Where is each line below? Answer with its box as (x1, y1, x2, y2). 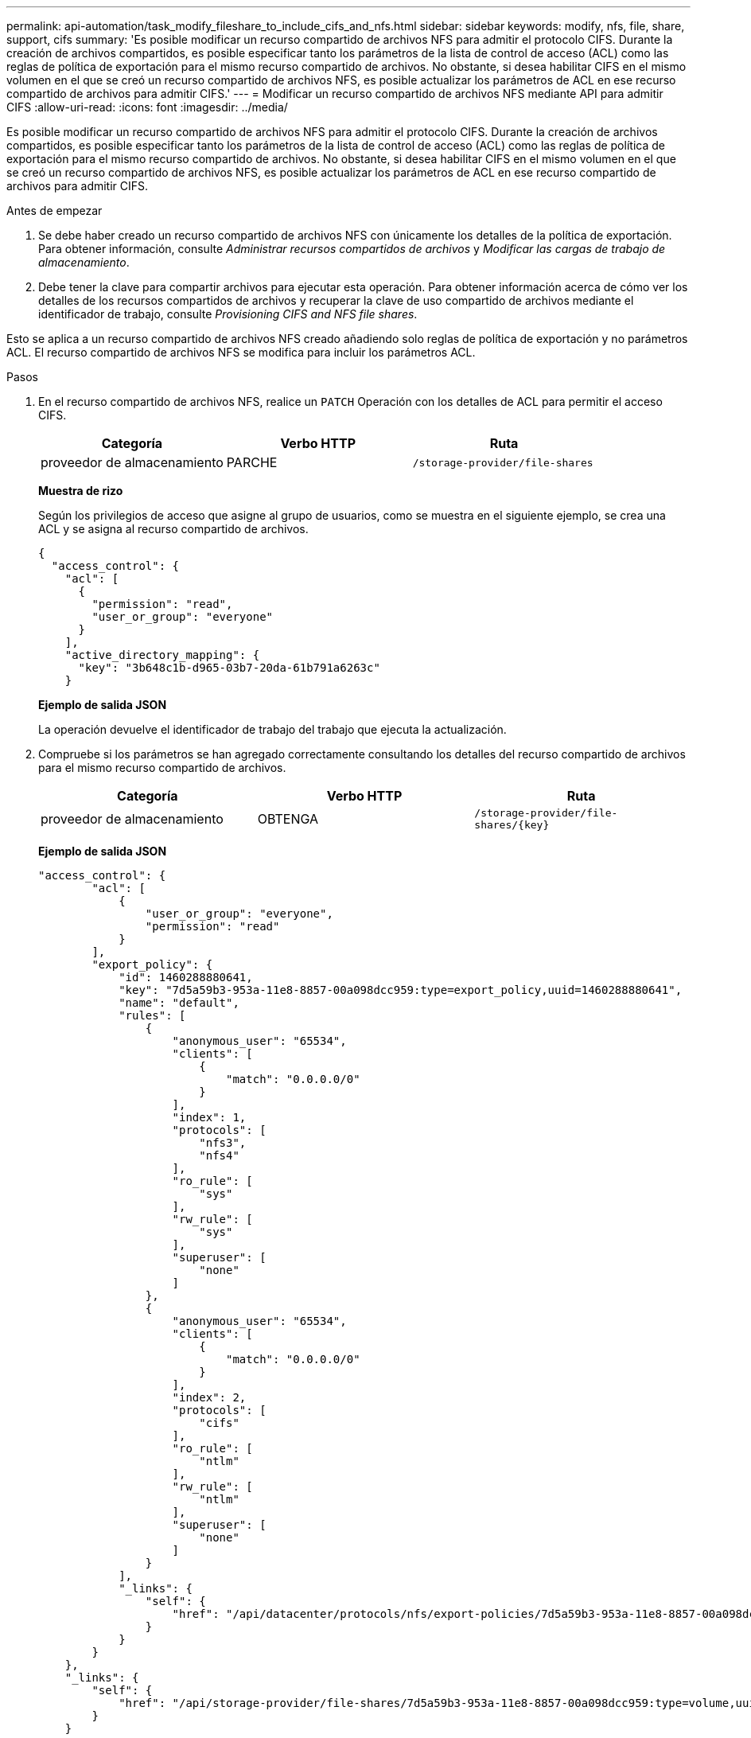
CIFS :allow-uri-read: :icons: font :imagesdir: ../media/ (6, 100, 288, 114)
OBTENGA (257, 811, 319, 827)
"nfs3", (199, 1136, 247, 1149)
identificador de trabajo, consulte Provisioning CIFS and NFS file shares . (38, 307, 418, 321)
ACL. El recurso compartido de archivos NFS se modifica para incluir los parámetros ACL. (6, 345, 476, 359)
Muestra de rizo (38, 484, 123, 497)
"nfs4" (199, 1149, 239, 1162)
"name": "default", (119, 996, 239, 1009)
